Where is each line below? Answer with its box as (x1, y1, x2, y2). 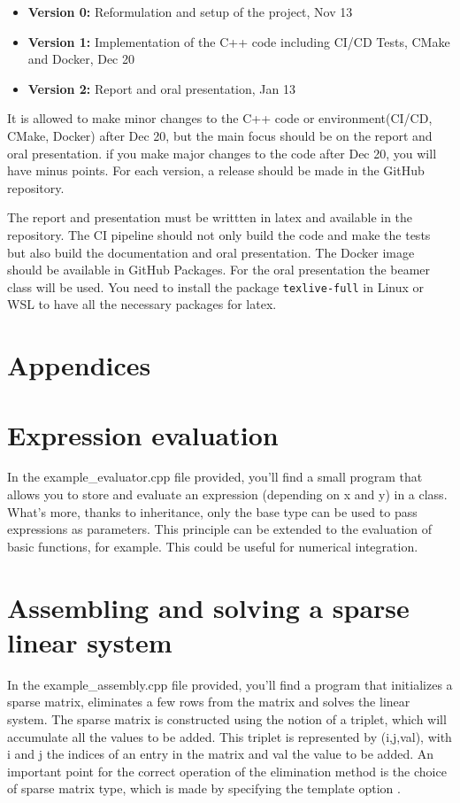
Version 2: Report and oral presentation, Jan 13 (27, 79, 295, 97)
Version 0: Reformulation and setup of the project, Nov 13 (27, 3, 353, 20)
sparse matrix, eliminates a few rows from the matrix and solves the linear (7, 692, 410, 711)
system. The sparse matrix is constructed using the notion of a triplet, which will (7, 709, 447, 728)
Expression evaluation (7, 416, 279, 452)
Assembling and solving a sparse (7, 589, 410, 625)
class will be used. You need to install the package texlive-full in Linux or (7, 277, 425, 296)
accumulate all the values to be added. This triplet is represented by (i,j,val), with (7, 727, 452, 745)
